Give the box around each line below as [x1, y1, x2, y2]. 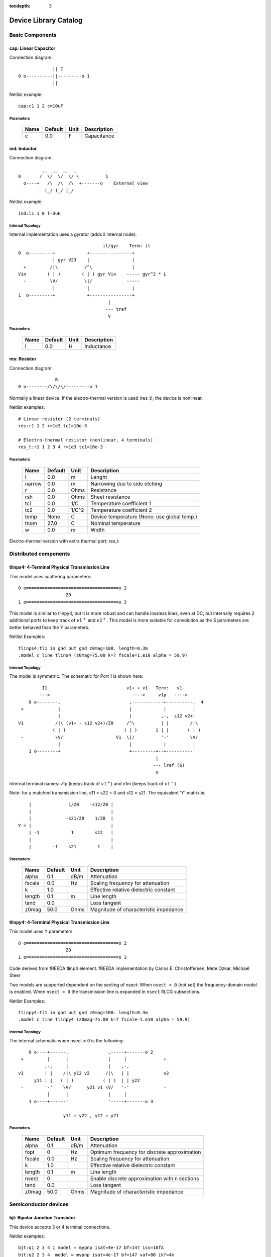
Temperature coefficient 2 [90, 506, 153, 513]
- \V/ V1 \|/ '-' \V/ [21, 734, 198, 740]
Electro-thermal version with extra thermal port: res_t [9, 538, 119, 544]
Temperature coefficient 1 [90, 500, 152, 507]
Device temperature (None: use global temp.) [90, 513, 198, 520]
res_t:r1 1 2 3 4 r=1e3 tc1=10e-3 [18, 444, 103, 450]
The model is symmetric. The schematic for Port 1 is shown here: [9, 673, 144, 679]
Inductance [84, 342, 111, 349]
